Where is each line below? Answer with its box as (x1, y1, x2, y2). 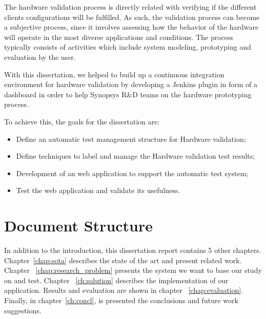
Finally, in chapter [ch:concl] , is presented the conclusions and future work (4, 295, 238, 305)
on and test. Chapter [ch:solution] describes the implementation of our (4, 274, 229, 285)
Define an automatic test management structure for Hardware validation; (16, 133, 246, 144)
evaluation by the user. (4, 51, 76, 62)
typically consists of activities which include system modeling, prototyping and (4, 41, 251, 52)
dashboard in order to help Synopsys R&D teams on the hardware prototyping (4, 89, 252, 99)
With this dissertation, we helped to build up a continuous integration (4, 69, 224, 79)
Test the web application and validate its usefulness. (16, 185, 180, 196)
